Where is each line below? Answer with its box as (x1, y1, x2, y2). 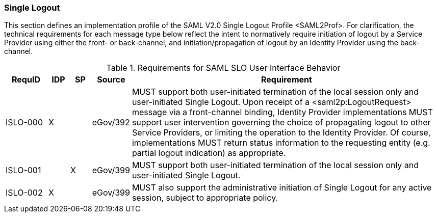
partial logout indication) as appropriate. (132, 148, 286, 158)
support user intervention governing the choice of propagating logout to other (132, 117, 431, 128)
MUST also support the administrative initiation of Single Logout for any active (132, 182, 432, 193)
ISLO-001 (6, 165, 41, 176)
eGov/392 (92, 117, 130, 128)
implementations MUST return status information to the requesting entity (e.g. (132, 138, 430, 148)
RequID (12, 74, 40, 85)
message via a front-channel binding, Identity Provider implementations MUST (132, 107, 433, 118)
